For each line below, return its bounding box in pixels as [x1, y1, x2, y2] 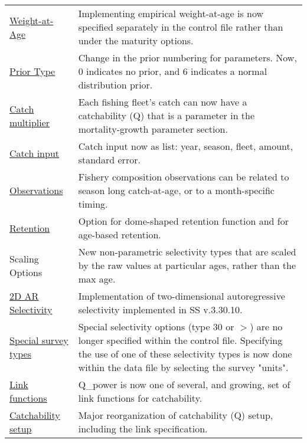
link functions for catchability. [78, 391, 203, 405]
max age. [78, 272, 116, 286]
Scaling [9, 251, 39, 265]
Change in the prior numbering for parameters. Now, [78, 51, 297, 64]
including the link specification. [78, 422, 208, 435]
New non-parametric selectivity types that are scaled [78, 245, 296, 258]
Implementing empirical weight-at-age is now [78, 6, 264, 20]
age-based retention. [78, 228, 161, 241]
